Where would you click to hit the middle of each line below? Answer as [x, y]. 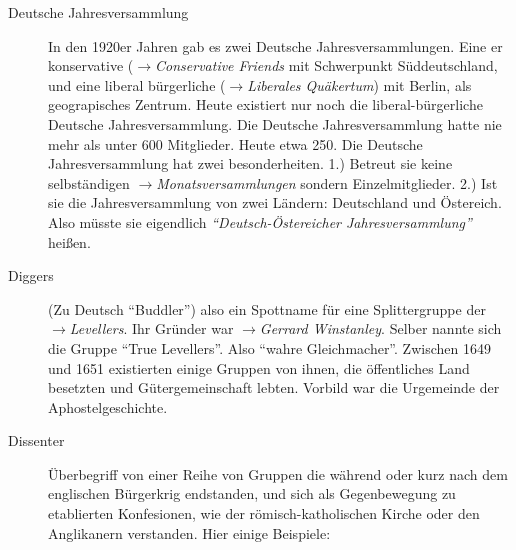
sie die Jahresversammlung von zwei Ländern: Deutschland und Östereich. [275, 202]
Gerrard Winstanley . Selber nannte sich [380, 328]
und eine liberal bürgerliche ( [137, 84]
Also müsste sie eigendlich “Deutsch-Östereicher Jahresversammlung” [260, 221]
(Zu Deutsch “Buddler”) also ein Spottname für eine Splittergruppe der [267, 308]
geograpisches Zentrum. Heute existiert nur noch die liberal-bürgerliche [265, 104]
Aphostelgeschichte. [108, 406]
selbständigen [89, 182]
